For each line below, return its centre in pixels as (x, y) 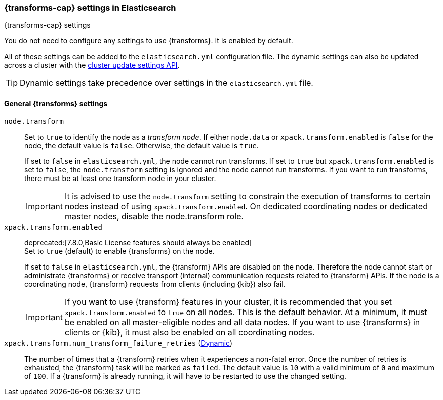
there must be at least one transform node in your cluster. (120, 178)
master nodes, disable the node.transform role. (154, 216)
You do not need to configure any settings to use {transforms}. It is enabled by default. (149, 41)
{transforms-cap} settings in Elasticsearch (90, 8)
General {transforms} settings (56, 103)
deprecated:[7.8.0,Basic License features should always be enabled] (138, 242)
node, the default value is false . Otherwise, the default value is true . (142, 145)
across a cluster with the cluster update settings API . (92, 65)
